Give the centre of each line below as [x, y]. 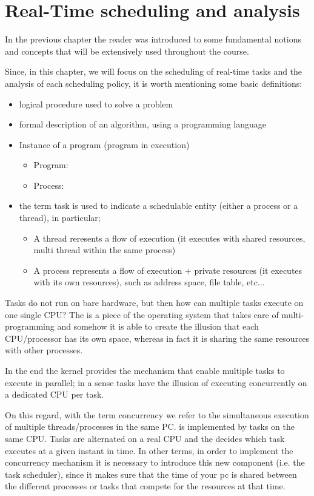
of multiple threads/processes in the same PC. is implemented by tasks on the [150, 426]
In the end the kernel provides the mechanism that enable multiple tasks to [145, 370]
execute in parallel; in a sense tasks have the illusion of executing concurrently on [156, 382]
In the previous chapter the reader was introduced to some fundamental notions [153, 39]
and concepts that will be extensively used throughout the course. [127, 51]
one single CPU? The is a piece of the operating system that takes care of [142, 314]
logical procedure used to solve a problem [96, 104]
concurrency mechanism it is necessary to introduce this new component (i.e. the [155, 462]
